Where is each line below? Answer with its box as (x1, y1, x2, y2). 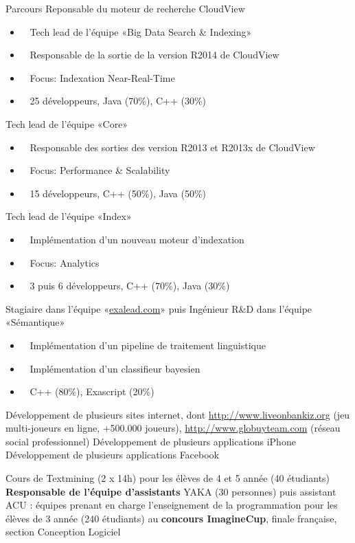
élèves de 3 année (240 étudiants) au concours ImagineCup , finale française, (5, 511, 337, 525)
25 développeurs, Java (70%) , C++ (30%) (30, 93, 207, 108)
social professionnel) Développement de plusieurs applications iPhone (5, 434, 296, 448)
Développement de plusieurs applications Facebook (5, 447, 220, 462)
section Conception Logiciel (5, 524, 121, 539)
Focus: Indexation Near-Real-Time (30, 70, 175, 85)
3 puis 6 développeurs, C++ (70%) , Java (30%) (30, 278, 230, 293)
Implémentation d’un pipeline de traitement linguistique (30, 337, 266, 352)
